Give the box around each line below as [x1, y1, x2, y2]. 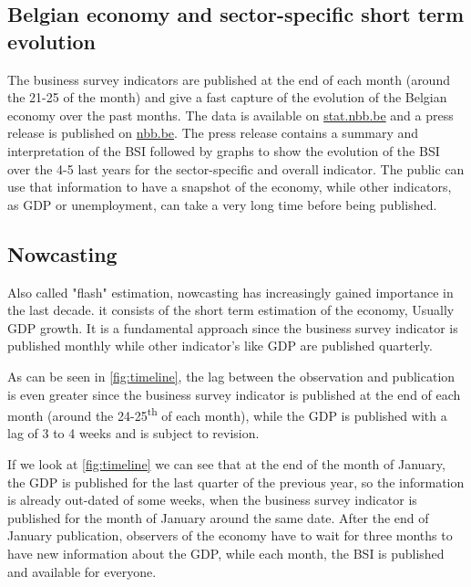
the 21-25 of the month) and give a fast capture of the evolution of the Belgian [7, 88, 447, 107]
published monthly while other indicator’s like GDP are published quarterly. [7, 336, 433, 355]
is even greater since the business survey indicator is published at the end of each [7, 384, 461, 404]
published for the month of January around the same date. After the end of [7, 508, 429, 527]
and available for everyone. [7, 561, 157, 581]
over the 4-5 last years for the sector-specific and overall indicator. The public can [7, 159, 465, 178]
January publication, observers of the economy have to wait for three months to [7, 526, 453, 545]
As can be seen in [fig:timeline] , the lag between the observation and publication [7, 366, 456, 385]
